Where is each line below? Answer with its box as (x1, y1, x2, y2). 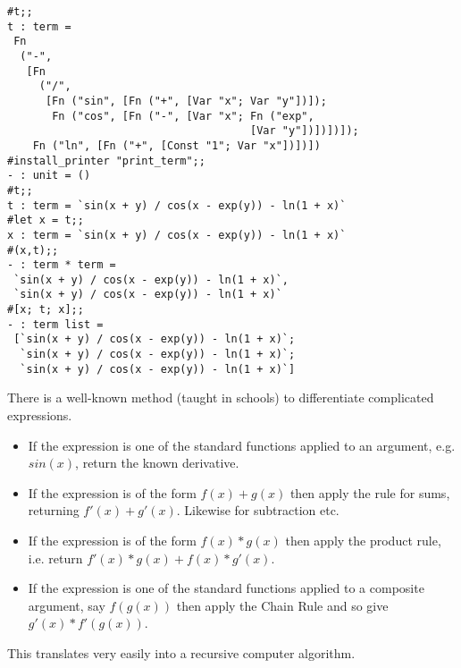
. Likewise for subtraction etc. (176, 501, 339, 520)
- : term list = (7, 317, 104, 331)
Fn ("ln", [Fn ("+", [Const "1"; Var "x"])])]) (32, 139, 321, 152)
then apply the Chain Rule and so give (176, 596, 389, 614)
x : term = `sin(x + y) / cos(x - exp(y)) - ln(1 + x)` (7, 228, 347, 241)
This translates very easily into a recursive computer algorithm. (7, 643, 356, 662)
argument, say (28, 596, 105, 614)
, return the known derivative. (75, 453, 239, 472)
